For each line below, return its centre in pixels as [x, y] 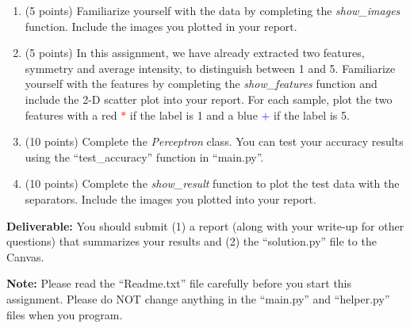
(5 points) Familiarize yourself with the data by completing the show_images [213, 10]
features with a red [71, 114]
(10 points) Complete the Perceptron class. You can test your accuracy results [214, 141]
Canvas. [25, 256]
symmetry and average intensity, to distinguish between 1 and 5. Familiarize [210, 68]
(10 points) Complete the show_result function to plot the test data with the [212, 183]
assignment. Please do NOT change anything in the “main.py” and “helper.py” [198, 298]
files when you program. [65, 314]
